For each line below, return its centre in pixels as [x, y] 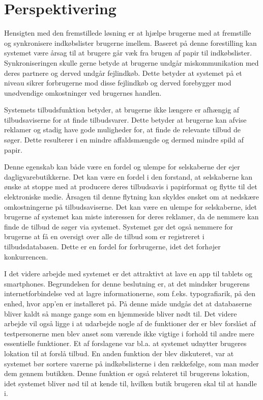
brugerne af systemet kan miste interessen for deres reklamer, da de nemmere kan [131, 217]
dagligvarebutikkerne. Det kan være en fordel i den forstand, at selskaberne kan [128, 176]
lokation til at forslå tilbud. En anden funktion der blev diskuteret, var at [119, 353]
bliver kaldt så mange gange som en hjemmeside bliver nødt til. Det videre [121, 313]
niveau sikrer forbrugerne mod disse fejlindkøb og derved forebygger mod [118, 83]
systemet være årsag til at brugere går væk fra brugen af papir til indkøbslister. [128, 53]
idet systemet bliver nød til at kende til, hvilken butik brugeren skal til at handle [130, 383]
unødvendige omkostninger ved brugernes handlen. [83, 92]
